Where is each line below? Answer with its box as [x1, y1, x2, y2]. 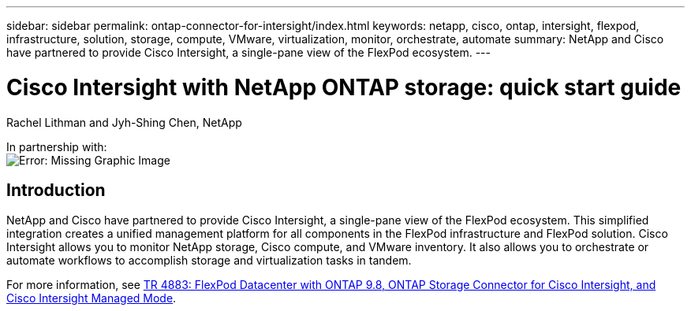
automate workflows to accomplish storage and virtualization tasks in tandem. [6, 254, 412, 268]
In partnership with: [6, 139, 107, 154]
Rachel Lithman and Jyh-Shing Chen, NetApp [6, 115, 242, 129]
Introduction [6, 180, 106, 200]
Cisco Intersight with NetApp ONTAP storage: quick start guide [6, 73, 682, 101]
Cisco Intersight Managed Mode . [6, 291, 177, 305]
